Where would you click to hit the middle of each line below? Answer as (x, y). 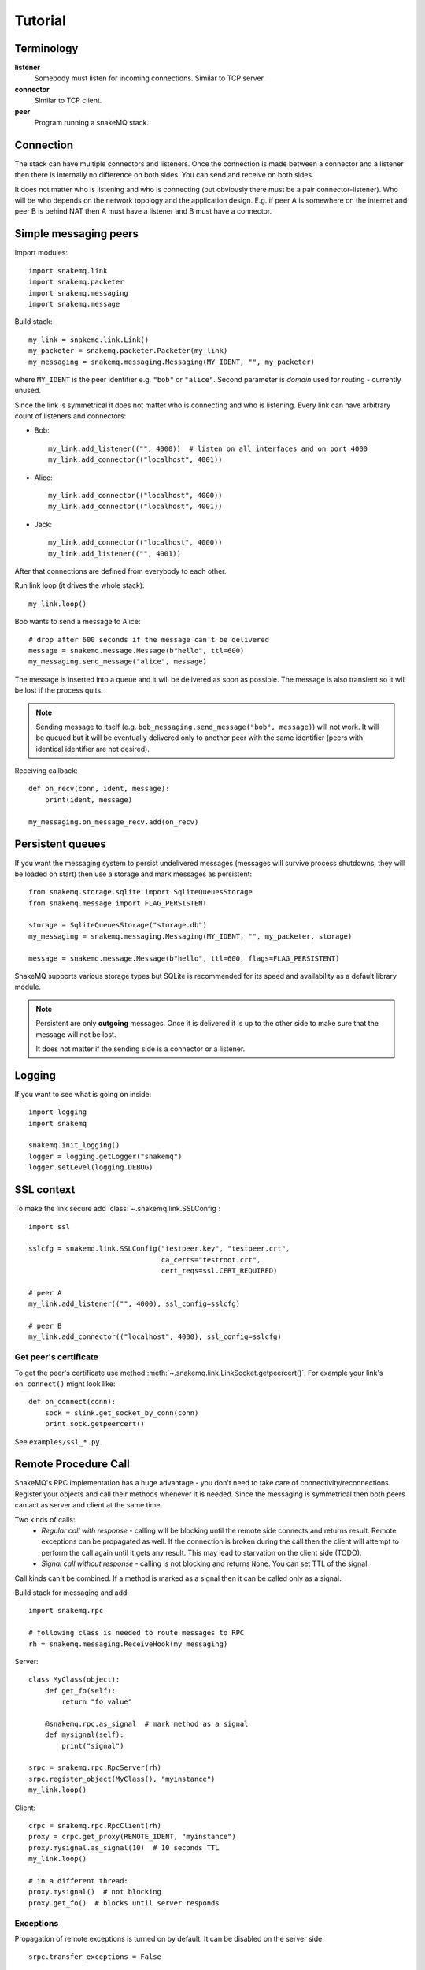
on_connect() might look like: (65, 1384)
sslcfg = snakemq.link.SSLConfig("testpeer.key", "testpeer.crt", (159, 1249)
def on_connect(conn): (72, 1402)
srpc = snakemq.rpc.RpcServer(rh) (95, 1768)
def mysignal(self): (84, 1735)
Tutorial (41, 20)
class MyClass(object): (74, 1680)
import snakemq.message (74, 304)
